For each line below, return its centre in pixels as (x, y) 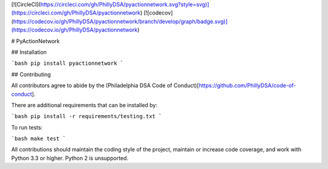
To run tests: (27, 127)
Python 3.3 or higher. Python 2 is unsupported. (70, 158)
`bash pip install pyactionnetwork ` (67, 63)
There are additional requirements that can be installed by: (84, 105)
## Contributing (31, 74)
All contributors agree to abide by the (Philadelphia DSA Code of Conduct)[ (105, 85)
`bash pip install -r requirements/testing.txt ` (87, 116)
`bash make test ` (39, 139)
